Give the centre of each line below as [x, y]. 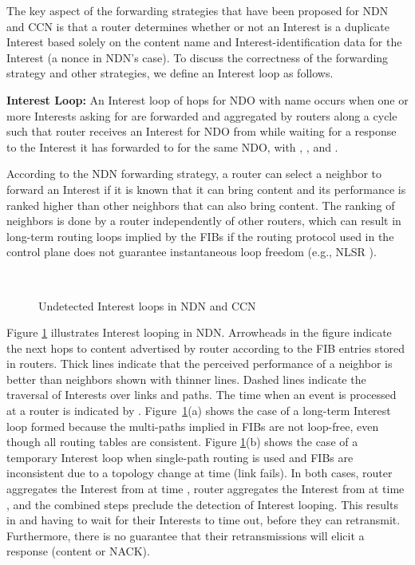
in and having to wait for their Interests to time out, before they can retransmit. [204, 520]
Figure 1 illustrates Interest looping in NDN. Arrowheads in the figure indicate [199, 332]
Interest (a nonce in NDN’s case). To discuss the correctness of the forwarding [198, 57]
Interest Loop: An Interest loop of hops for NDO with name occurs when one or [207, 99]
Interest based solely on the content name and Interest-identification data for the [204, 42]
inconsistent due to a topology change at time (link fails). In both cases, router [200, 473]
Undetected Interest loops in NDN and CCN [147, 305]
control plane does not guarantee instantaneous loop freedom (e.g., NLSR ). [192, 252]
